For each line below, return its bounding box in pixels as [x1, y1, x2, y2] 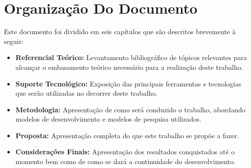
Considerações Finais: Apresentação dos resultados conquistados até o [15, 147, 235, 157]
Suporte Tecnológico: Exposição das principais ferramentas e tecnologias [15, 78, 241, 88]
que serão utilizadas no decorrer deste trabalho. [15, 88, 158, 98]
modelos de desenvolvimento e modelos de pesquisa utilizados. [15, 114, 202, 124]
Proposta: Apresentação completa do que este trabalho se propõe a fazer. [15, 130, 239, 140]
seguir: [4, 36, 23, 46]
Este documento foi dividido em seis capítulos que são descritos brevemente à [4, 26, 236, 37]
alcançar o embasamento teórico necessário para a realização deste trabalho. [15, 62, 243, 72]
